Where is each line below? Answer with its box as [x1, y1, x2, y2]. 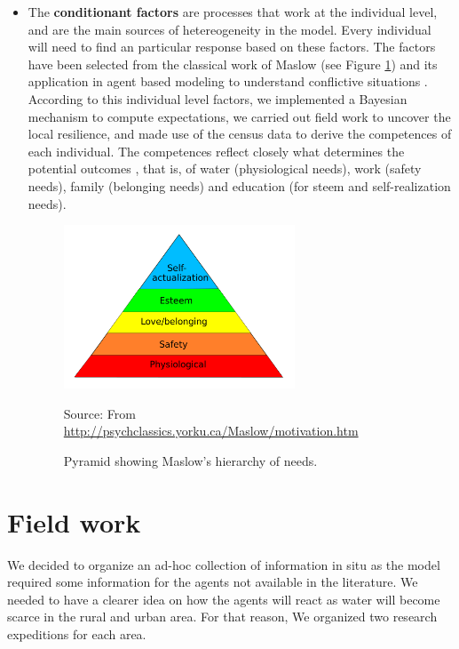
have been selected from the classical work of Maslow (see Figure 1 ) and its [28, 54, 438, 73]
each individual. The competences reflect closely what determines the [28, 141, 405, 160]
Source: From [63, 404, 136, 422]
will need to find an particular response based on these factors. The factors [28, 37, 436, 56]
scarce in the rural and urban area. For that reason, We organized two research [7, 607, 438, 626]
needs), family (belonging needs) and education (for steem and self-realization [28, 176, 451, 195]
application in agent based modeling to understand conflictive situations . [28, 72, 428, 91]
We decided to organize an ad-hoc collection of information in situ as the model [7, 555, 440, 573]
